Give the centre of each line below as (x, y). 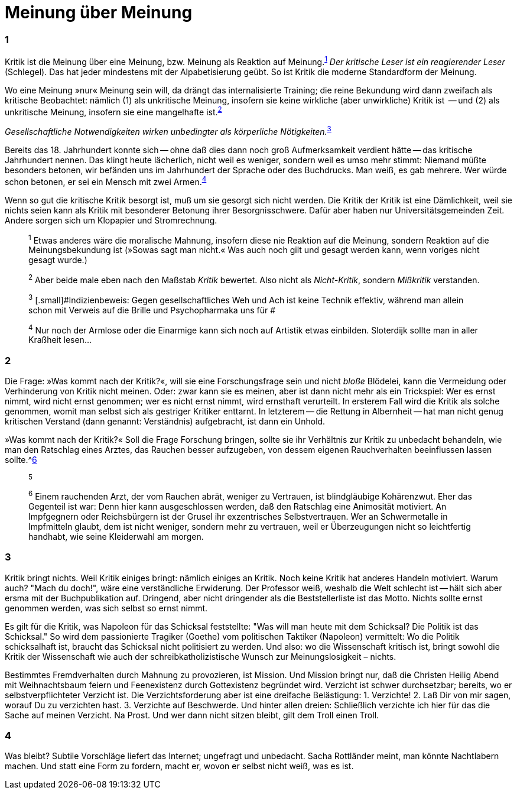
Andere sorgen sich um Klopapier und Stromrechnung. (111, 220)
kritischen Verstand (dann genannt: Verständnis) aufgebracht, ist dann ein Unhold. (165, 422)
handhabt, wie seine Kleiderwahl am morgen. (116, 536)
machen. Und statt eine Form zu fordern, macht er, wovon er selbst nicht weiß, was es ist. (179, 766)
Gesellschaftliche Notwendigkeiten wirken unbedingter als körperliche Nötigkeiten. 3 (168, 131)
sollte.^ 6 (21, 460)
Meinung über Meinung (99, 12)
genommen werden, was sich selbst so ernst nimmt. (106, 608)
